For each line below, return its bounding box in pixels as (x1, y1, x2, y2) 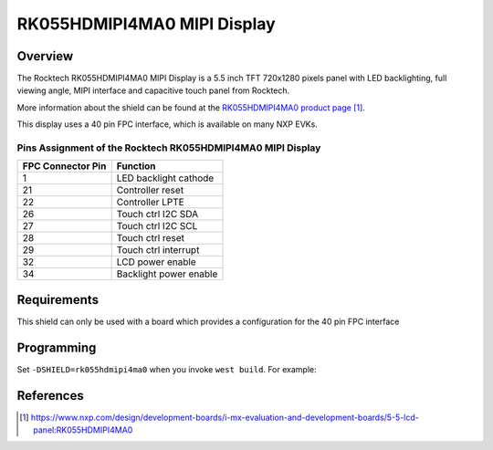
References (16, 388, 84, 403)
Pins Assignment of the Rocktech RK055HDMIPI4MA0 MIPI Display (16, 141, 321, 154)
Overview (16, 48, 74, 64)
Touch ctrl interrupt (116, 244, 200, 256)
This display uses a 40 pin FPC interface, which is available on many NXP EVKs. (16, 119, 319, 130)
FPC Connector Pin (22, 160, 107, 173)
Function (116, 160, 156, 173)
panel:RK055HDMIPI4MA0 (33, 424, 133, 435)
